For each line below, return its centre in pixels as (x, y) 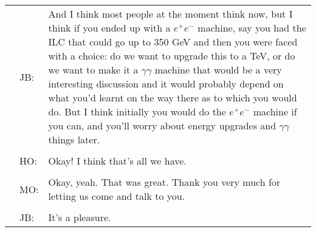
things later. (74, 139)
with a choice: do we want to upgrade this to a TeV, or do (172, 56)
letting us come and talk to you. (117, 196)
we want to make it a (93, 70)
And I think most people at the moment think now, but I (170, 14)
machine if (275, 111)
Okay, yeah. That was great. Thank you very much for (164, 182)
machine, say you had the (252, 28)
